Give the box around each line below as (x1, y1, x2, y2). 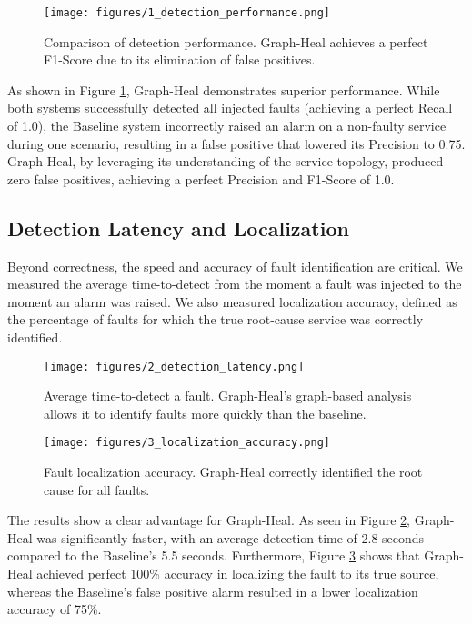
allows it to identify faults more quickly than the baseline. (44, 403, 367, 422)
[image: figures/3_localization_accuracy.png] (44, 436, 330, 450)
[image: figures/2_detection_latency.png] (44, 360, 305, 373)
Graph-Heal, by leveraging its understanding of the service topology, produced (7, 152, 444, 171)
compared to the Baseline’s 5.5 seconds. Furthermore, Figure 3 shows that (7, 546, 420, 565)
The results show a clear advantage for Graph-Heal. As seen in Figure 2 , (7, 510, 411, 530)
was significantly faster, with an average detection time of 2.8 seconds (36, 528, 425, 547)
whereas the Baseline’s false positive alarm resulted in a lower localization (7, 581, 418, 600)
